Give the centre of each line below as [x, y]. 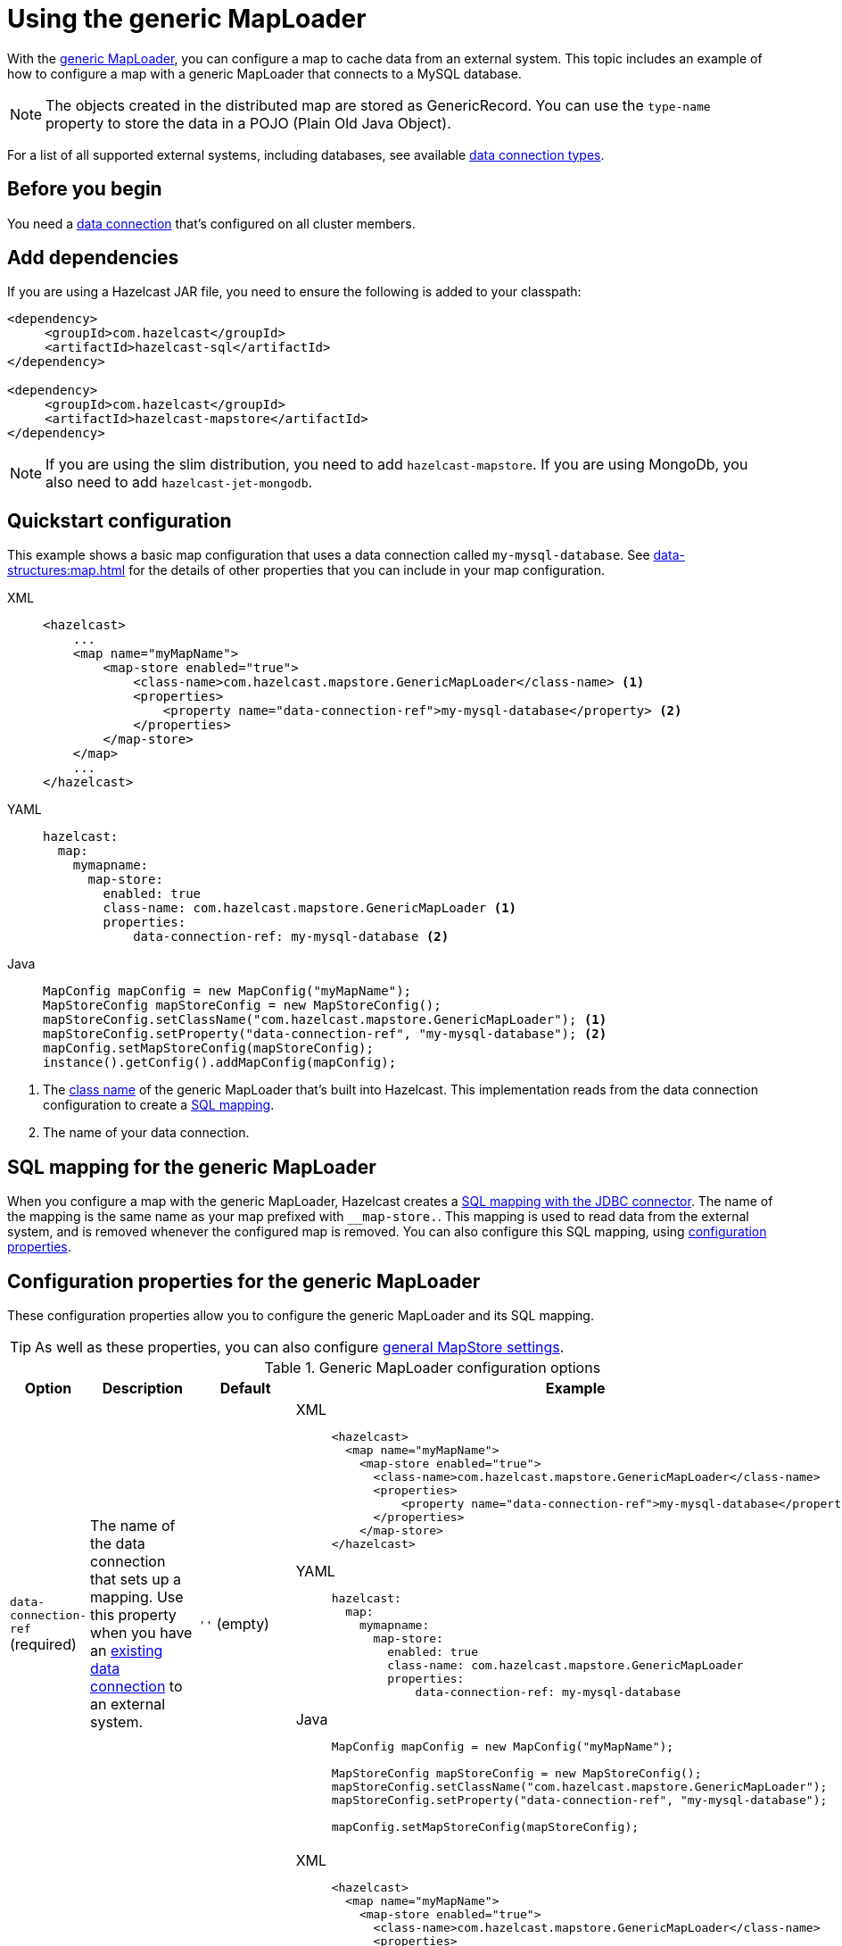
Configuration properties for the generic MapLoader [244, 1281]
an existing [127, 1651]
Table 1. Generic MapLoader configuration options [433, 1367]
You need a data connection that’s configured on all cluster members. [211, 223]
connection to [136, 1687]
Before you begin [85, 189]
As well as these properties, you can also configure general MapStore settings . [300, 1347]
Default [245, 1388]
